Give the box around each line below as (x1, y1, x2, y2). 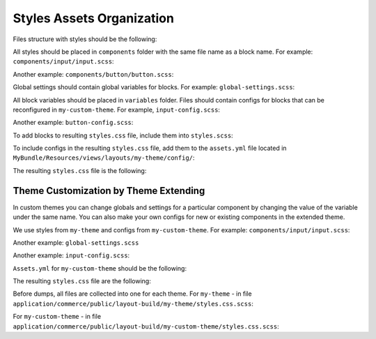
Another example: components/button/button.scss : (13, 70, 174, 78)
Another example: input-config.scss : (13, 251, 130, 259)
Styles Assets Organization (13, 10, 174, 26)
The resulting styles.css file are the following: (13, 277, 151, 285)
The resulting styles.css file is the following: (13, 166, 147, 174)
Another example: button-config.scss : (13, 119, 134, 127)
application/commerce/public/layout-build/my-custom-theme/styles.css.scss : (13, 322, 279, 331)
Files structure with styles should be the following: (13, 35, 157, 43)
